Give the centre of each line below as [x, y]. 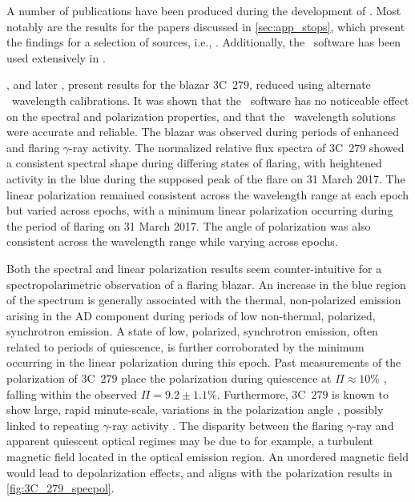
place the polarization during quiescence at [226, 378]
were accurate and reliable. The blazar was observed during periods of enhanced [203, 132]
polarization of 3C [51, 378]
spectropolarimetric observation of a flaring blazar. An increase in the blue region [206, 284]
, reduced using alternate [310, 84]
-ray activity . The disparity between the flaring [226, 425]
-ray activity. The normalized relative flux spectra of [197, 147]
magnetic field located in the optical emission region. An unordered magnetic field [207, 457]
